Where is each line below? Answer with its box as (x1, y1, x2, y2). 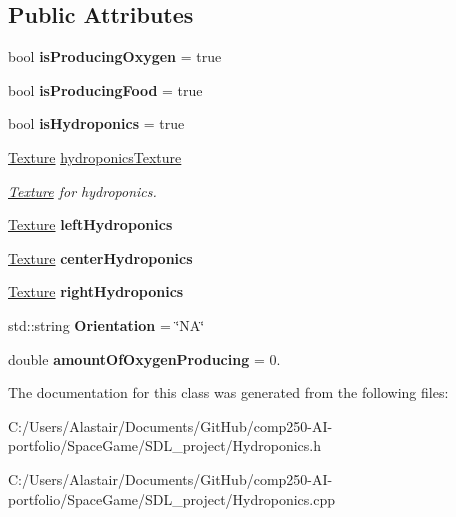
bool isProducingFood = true (8, 79, 203, 100)
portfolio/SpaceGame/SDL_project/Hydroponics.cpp (8, 488, 336, 509)
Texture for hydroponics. (8, 180, 157, 201)
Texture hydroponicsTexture (8, 146, 182, 167)
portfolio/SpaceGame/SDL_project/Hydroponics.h (8, 435, 322, 456)
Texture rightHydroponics (8, 281, 184, 302)
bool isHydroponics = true (8, 113, 185, 134)
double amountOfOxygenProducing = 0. (8, 348, 281, 369)
